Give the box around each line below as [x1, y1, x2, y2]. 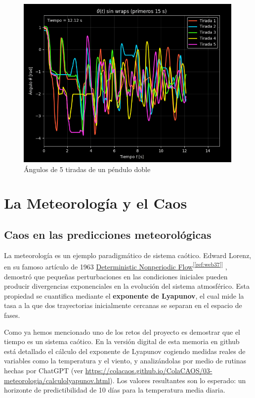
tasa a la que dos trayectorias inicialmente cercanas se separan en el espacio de [4, 300, 242, 310]
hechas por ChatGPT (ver [4, 365, 83, 375]
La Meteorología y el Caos [4, 193, 187, 213]
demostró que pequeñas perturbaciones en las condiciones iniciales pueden [4, 271, 228, 281]
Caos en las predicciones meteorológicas [4, 226, 212, 242]
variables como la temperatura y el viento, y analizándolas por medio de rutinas [4, 355, 247, 366]
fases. [4, 310, 20, 320]
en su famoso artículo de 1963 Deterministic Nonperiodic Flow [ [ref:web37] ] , [4, 260, 227, 271]
